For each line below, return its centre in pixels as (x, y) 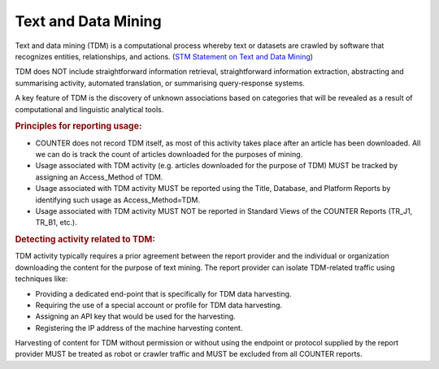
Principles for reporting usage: (78, 126)
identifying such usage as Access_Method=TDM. (118, 200)
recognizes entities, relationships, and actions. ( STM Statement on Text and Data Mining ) (164, 56)
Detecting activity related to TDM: (85, 240)
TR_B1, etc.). (56, 223)
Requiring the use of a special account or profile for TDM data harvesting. (159, 305)
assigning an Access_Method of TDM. (99, 177)
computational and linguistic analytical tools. (89, 109)
